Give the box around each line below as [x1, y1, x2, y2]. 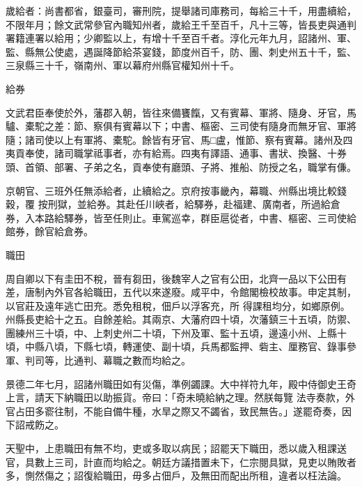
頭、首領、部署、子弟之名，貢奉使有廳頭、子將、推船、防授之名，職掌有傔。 [6, 159, 356, 174]
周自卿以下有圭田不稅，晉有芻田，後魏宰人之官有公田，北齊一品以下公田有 [6, 271, 347, 285]
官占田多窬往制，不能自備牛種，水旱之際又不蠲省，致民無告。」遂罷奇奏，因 [6, 403, 352, 418]
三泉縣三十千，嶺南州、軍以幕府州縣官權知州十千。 [6, 58, 239, 73]
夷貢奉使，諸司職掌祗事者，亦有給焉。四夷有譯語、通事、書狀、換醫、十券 [6, 146, 347, 160]
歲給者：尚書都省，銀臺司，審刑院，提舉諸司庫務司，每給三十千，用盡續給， [6, 3, 356, 17]
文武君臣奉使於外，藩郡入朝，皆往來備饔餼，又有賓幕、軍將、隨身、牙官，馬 [6, 105, 356, 119]
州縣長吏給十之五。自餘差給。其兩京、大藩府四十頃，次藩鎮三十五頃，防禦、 [6, 312, 356, 327]
